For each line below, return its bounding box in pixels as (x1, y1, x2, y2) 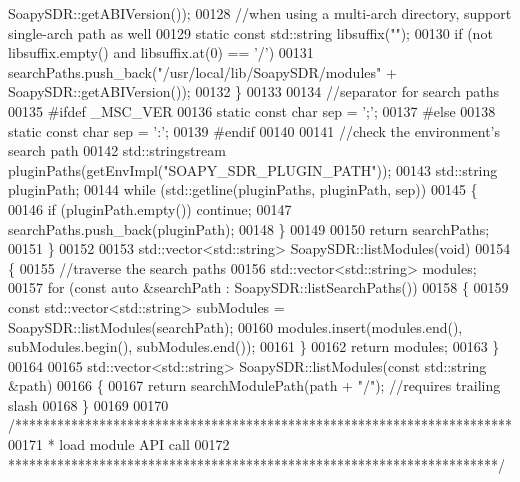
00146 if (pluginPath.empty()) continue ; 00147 (8, 198, 292, 219)
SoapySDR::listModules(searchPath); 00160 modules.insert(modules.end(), (8, 316, 463, 337)
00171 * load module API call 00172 (8, 434, 230, 455)
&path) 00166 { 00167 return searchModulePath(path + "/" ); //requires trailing (8, 375, 501, 396)
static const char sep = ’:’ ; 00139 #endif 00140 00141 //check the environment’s (8, 120, 500, 141)
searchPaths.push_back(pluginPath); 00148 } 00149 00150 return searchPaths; (8, 218, 490, 239)
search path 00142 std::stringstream (8, 140, 226, 161)
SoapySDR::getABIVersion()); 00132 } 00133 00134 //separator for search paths (8, 81, 500, 102)
